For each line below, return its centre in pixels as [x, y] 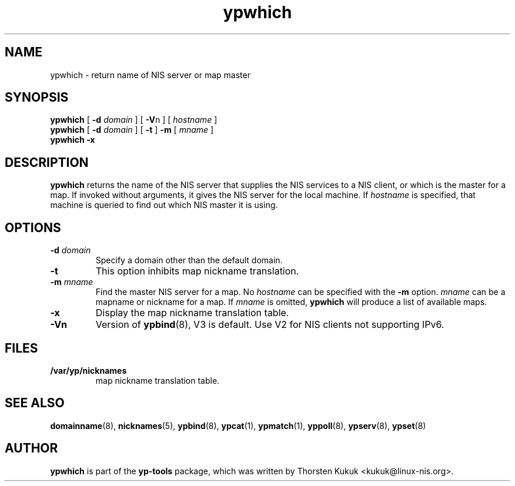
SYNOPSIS [37, 98]
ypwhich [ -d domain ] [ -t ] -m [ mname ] [132, 130]
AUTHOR [31, 448]
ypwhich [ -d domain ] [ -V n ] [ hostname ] [134, 120]
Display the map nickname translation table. [192, 313]
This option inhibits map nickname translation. [197, 271]
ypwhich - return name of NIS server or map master [150, 75]
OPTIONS [33, 227]
